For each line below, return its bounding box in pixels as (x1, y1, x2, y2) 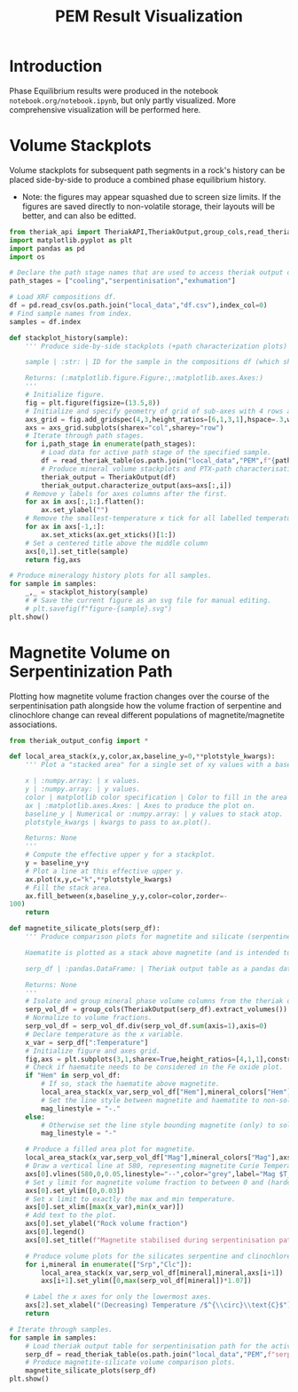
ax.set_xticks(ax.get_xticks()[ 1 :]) (41, 530, 176, 539)
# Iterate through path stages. (25, 431, 145, 440)
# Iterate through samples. (9, 1325, 114, 1333)
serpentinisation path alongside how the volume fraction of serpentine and (9, 700, 282, 711)
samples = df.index (9, 317, 82, 326)
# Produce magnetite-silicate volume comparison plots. (25, 1358, 237, 1367)
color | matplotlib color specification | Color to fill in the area (25, 793, 288, 802)
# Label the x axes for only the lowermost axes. (25, 1293, 213, 1301)
